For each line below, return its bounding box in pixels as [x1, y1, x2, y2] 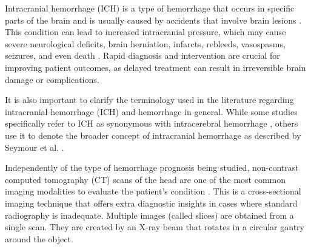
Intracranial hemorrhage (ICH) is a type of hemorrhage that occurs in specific [5, 2, 295, 14]
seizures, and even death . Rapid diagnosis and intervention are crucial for [5, 49, 280, 62]
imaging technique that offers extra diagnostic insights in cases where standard [5, 196, 298, 209]
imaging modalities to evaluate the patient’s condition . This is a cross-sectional [5, 185, 301, 198]
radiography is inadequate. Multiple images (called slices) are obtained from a [5, 208, 294, 221]
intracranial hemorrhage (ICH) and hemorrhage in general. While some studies [5, 105, 298, 118]
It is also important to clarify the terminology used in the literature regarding [5, 93, 294, 106]
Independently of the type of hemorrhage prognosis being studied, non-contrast [5, 161, 299, 174]
